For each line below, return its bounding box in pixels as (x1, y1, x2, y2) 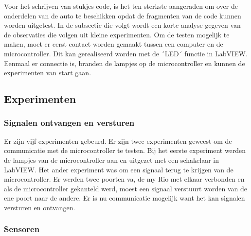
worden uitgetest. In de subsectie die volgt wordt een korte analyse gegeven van (4, 20, 241, 30)
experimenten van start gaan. (4, 67, 91, 78)
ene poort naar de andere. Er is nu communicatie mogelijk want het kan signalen (4, 193, 245, 203)
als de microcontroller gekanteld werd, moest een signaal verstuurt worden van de (4, 183, 247, 193)
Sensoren (4, 223, 40, 235)
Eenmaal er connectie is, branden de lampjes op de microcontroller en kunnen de (4, 58, 245, 68)
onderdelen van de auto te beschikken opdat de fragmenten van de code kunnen (4, 10, 241, 20)
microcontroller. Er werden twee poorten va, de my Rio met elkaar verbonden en (4, 174, 245, 184)
